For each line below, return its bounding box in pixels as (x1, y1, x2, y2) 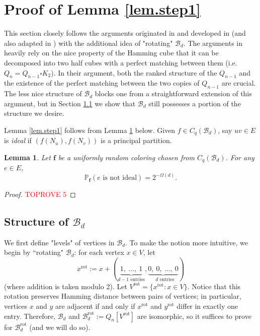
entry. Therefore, (4, 310, 56, 321)
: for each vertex (74, 247, 124, 257)
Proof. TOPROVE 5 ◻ (4, 188, 76, 199)
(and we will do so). (29, 321, 91, 332)
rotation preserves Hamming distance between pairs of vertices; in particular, (4, 291, 241, 301)
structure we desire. (4, 108, 64, 118)
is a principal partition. (100, 135, 172, 146)
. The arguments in (183, 37, 242, 48)
